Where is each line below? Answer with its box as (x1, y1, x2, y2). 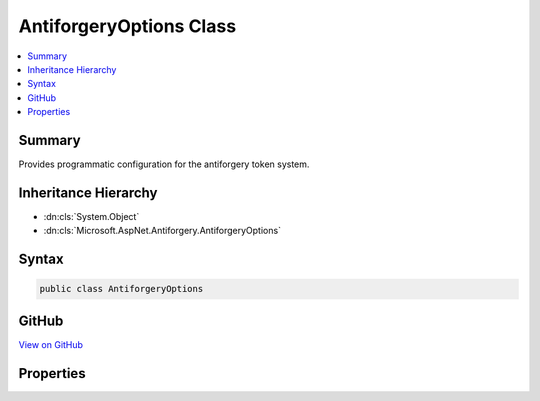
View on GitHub (18, 338, 84, 350)
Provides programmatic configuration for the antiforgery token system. (18, 158, 310, 170)
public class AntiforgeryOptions (39, 283, 204, 295)
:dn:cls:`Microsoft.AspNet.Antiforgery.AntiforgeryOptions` (43, 225, 282, 237)
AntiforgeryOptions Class (18, 15, 237, 37)
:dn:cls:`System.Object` (43, 210, 140, 222)
